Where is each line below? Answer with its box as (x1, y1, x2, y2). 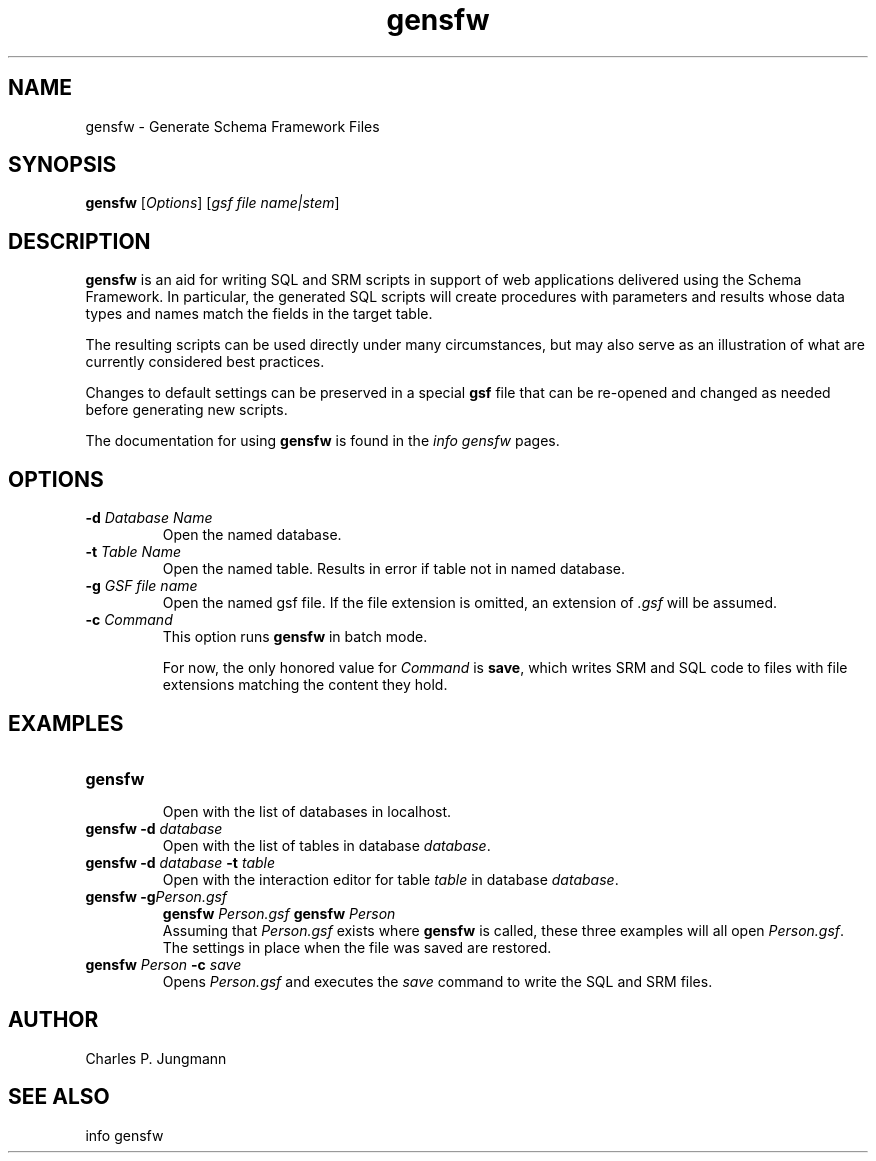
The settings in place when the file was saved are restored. (162, 938, 552, 956)
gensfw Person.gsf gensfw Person (162, 904, 396, 922)
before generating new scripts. (85, 401, 288, 419)
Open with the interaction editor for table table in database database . (162, 870, 619, 888)
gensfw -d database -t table (85, 853, 276, 871)
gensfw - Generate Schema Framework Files (85, 117, 380, 135)
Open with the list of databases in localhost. (162, 802, 452, 820)
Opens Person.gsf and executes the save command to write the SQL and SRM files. (162, 972, 713, 990)
